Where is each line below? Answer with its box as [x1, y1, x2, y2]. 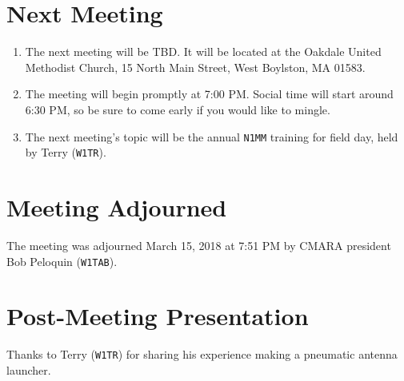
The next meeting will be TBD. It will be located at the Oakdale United [25, 43, 382, 60]
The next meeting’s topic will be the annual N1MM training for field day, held [25, 128, 398, 145]
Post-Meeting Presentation [6, 300, 309, 332]
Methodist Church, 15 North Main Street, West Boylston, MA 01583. [25, 58, 366, 75]
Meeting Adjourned [6, 191, 227, 223]
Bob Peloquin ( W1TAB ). [6, 252, 118, 269]
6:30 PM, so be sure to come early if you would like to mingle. [25, 101, 330, 117]
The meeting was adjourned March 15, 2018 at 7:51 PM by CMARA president [6, 236, 391, 253]
